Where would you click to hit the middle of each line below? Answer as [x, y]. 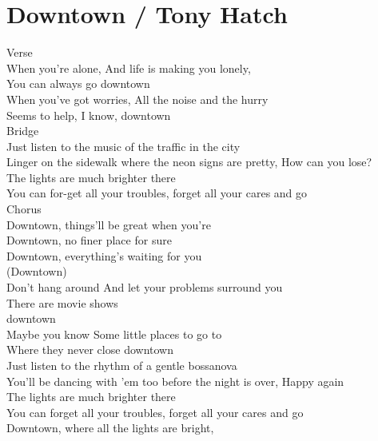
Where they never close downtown [90, 350]
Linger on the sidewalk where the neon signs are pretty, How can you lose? [189, 162]
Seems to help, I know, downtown [89, 115]
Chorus [24, 209]
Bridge [23, 131]
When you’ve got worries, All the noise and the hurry [137, 99]
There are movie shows [62, 302]
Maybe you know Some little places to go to [114, 334]
